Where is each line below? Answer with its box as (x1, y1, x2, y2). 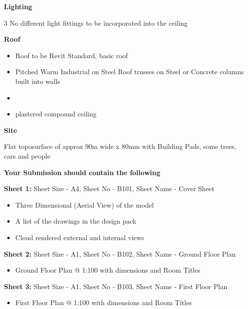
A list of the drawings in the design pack (15, 216, 136, 226)
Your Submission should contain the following (4, 167, 161, 177)
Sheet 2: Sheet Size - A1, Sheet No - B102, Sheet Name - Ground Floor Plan (4, 248, 236, 259)
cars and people (4, 150, 50, 161)
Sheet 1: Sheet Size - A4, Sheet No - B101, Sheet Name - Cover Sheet (4, 183, 215, 194)
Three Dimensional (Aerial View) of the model (15, 199, 154, 210)
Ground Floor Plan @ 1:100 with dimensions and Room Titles (15, 265, 200, 275)
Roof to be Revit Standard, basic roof (15, 50, 128, 60)
